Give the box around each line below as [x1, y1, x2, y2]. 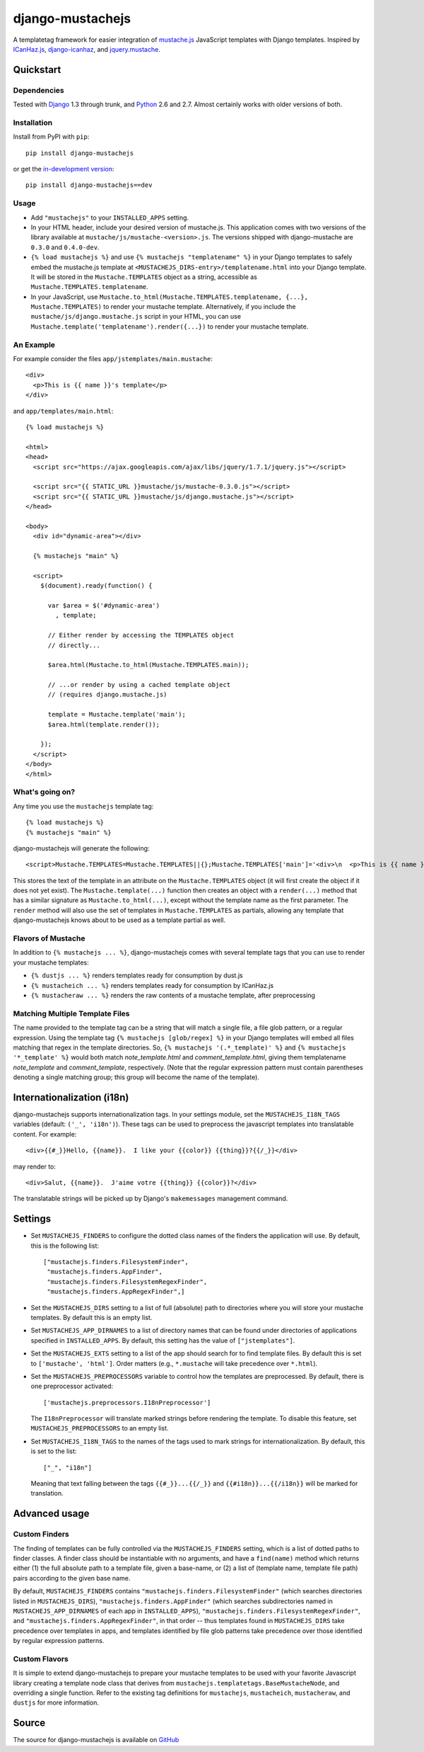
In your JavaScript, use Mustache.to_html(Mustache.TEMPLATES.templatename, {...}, [30, 292, 309, 301]
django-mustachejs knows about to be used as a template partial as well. [13, 916, 226, 924]
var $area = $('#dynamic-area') [47, 601, 160, 609]
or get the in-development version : [13, 165, 114, 174]
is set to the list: [30, 1447, 77, 1455]
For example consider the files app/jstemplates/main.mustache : [13, 354, 213, 363]
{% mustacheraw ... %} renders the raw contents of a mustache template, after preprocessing [30, 991, 316, 999]
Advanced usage [13, 1508, 90, 1520]
